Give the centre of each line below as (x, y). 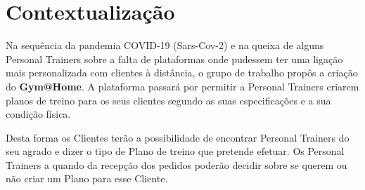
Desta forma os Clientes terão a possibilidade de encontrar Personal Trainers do (178, 137)
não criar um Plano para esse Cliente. (87, 178)
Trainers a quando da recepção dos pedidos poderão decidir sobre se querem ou (177, 164)
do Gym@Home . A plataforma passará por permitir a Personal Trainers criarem (182, 86)
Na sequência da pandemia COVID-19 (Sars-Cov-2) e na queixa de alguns (165, 45)
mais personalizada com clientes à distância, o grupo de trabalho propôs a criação (182, 73)
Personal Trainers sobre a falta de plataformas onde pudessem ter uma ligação (174, 59)
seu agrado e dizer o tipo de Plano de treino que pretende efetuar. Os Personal (175, 151)
